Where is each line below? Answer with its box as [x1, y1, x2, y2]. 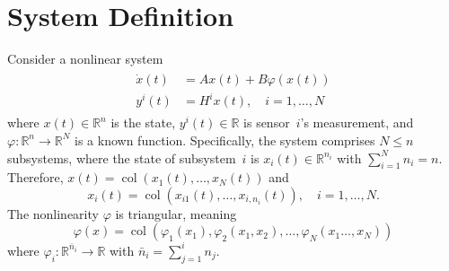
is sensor [243, 113, 290, 132]
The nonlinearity [7, 204, 99, 223]
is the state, [110, 113, 176, 132]
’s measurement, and [300, 113, 414, 132]
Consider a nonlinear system [7, 49, 163, 68]
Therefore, [7, 168, 64, 187]
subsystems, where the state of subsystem [7, 148, 236, 167]
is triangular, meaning [115, 204, 237, 223]
